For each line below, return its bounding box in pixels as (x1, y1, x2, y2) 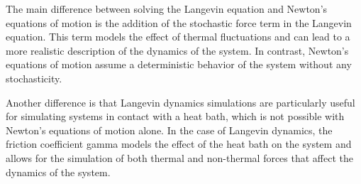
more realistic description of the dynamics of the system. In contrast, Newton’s (6, 43, 349, 58)
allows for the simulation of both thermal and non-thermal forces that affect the (6, 150, 353, 165)
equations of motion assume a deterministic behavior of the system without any (6, 57, 352, 72)
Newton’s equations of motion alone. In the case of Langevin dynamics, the (6, 122, 333, 137)
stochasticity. (6, 70, 62, 85)
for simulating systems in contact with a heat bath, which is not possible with (6, 109, 345, 124)
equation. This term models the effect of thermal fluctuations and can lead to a (6, 29, 350, 44)
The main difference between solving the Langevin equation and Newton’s (6, 1, 328, 16)
